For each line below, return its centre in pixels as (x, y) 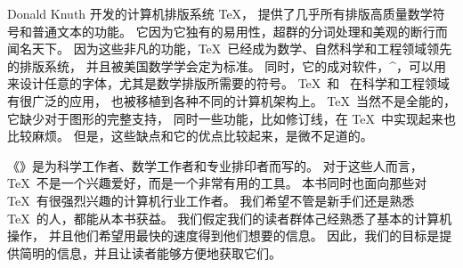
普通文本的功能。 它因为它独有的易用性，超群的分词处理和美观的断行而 (240, 31)
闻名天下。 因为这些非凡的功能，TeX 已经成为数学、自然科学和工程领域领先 (230, 49)
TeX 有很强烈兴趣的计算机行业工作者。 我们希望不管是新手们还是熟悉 (211, 200)
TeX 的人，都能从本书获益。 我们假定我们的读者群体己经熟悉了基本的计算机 (230, 218)
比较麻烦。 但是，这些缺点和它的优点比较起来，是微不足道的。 (190, 136)
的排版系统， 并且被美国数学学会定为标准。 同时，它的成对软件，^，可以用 (227, 65)
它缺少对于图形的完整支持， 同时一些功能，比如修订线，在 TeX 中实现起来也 (231, 118)
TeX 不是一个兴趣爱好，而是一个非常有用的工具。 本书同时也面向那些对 (217, 183)
